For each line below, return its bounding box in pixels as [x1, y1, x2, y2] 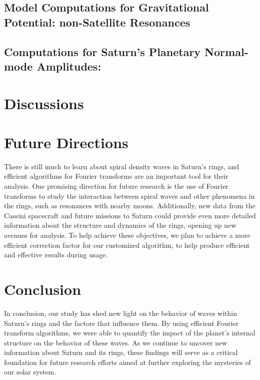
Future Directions [4, 132, 128, 152]
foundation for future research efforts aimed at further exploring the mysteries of [4, 356, 251, 367]
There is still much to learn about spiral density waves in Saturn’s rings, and [4, 161, 239, 171]
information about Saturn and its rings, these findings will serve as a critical [4, 347, 238, 357]
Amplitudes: [36, 58, 101, 74]
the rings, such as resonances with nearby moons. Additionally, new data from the [4, 200, 255, 211]
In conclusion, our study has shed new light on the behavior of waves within [4, 307, 237, 318]
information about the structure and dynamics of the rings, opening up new [4, 220, 236, 230]
